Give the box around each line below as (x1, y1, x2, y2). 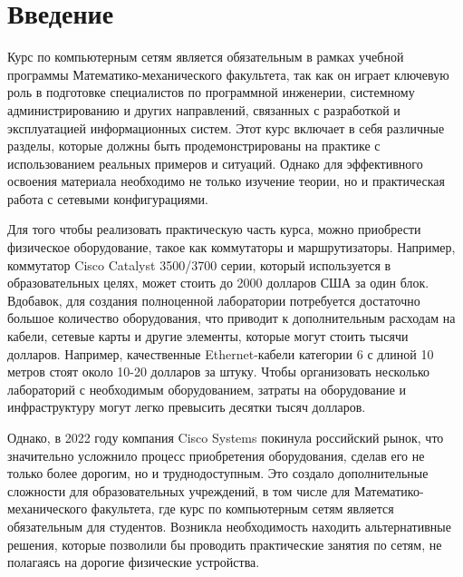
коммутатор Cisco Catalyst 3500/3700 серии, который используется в (7, 255, 391, 274)
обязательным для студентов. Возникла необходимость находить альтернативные (7, 516, 451, 535)
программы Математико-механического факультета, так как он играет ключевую (7, 64, 449, 83)
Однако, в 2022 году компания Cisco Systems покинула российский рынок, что (7, 428, 444, 446)
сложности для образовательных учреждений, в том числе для (7, 481, 351, 500)
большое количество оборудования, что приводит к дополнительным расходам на (7, 308, 456, 328)
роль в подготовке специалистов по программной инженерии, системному (7, 83, 415, 102)
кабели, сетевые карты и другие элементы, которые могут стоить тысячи (7, 327, 409, 346)
